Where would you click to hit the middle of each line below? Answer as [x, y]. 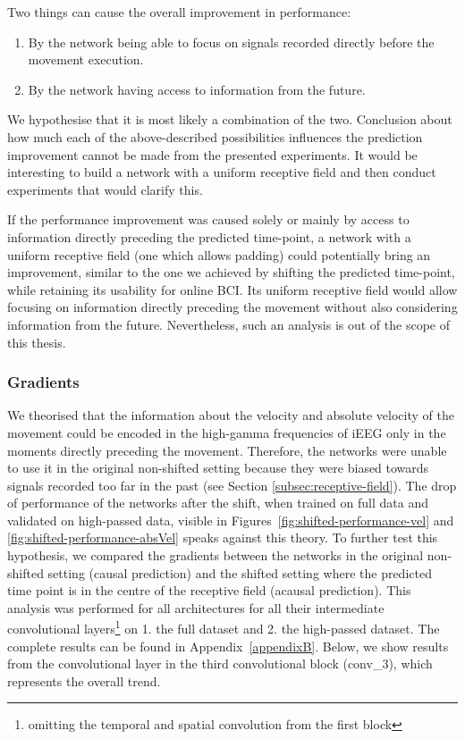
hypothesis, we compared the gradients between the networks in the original [216, 555]
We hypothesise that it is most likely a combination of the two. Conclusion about [230, 119]
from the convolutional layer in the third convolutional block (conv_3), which [220, 663]
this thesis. [37, 342]
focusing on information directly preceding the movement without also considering [232, 307]
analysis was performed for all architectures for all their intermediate [196, 607]
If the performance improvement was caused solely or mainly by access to [208, 219]
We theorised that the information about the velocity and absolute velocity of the [231, 415]
